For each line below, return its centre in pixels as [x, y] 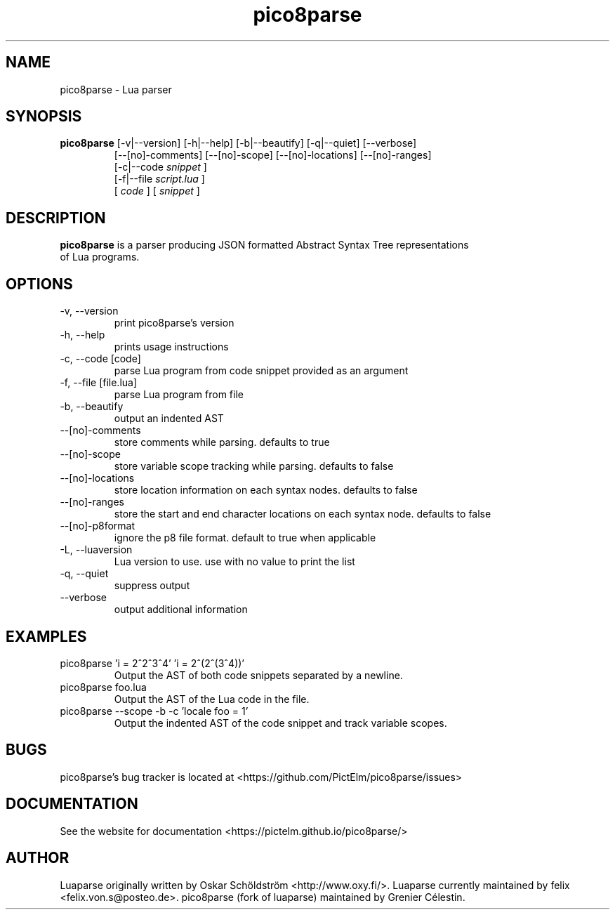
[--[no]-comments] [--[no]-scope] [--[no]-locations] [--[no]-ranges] [273, 155]
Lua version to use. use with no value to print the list [234, 562]
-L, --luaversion [96, 550]
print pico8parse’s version [174, 323]
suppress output [152, 586]
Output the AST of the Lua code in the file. [212, 699]
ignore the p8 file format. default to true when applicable [245, 538]
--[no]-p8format [98, 526]
